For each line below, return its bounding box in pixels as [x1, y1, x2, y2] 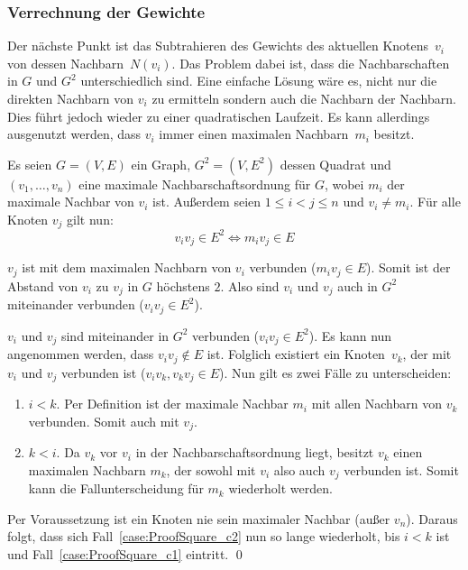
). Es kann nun [308, 326, 392, 345]
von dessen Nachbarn [7, 53, 124, 72]
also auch [273, 460, 326, 479]
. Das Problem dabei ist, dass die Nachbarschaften [171, 53, 450, 72]
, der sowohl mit [166, 460, 256, 479]
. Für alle [409, 192, 461, 211]
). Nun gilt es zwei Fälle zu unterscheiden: [219, 363, 452, 382]
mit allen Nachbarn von [311, 394, 442, 413]
